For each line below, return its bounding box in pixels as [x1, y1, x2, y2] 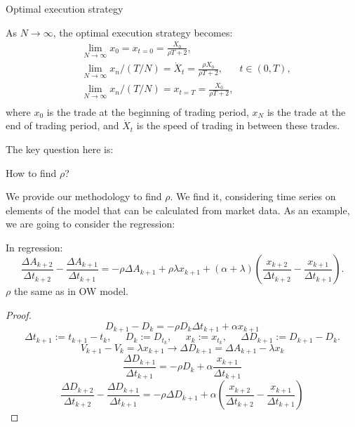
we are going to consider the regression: [6, 216, 175, 231]
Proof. [6, 308, 32, 322]
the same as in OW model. [13, 284, 128, 298]
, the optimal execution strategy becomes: [53, 25, 233, 39]
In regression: [6, 239, 63, 254]
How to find [6, 165, 57, 180]
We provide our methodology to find [6, 189, 162, 204]
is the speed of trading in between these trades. [136, 118, 340, 133]
